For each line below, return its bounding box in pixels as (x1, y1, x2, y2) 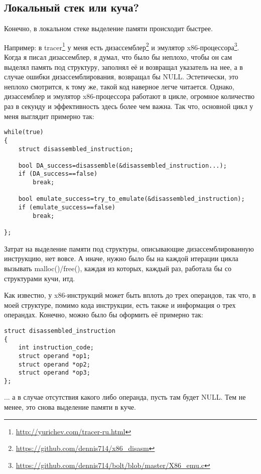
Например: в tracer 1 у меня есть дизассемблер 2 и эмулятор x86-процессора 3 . (4, 40, 239, 52)
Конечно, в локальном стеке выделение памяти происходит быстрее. (4, 23, 213, 34)
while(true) (4, 129, 44, 136)
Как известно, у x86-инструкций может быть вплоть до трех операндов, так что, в (4, 290, 256, 300)
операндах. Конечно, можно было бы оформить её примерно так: (4, 309, 203, 320)
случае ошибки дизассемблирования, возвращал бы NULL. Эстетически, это (4, 71, 238, 82)
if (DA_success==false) (18, 170, 98, 178)
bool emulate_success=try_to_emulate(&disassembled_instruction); (18, 195, 245, 203)
